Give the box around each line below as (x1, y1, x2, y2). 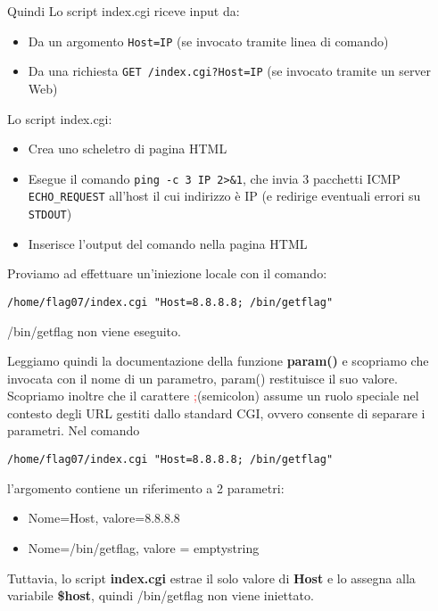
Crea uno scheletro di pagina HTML (28, 139, 227, 158)
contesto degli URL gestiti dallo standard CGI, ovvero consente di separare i (7, 403, 426, 422)
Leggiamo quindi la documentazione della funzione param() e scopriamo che (7, 351, 429, 370)
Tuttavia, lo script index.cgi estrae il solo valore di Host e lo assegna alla (7, 568, 416, 587)
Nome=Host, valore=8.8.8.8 (28, 508, 180, 527)
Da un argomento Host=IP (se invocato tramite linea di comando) (28, 31, 389, 50)
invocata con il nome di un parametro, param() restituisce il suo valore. (7, 368, 398, 387)
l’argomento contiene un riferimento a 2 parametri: (7, 478, 285, 497)
